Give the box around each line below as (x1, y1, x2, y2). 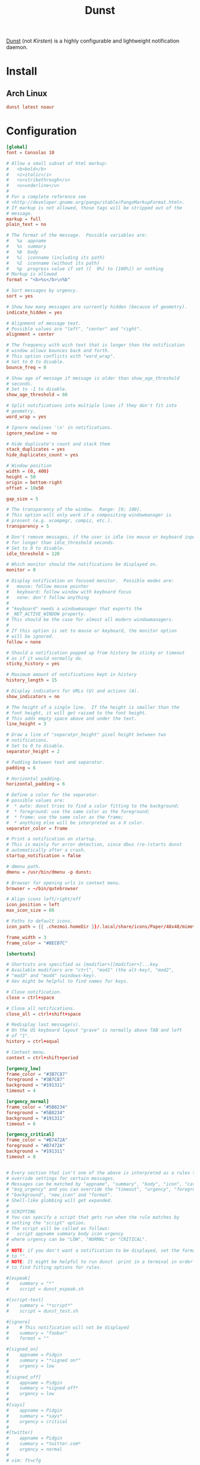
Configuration (6, 124, 77, 138)
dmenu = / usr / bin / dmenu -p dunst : (6, 869, 92, 875)
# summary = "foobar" (6, 1330, 68, 1336)
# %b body (6, 249, 39, 255)
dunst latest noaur (6, 104, 55, 111)
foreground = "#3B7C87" (6, 1076, 65, 1082)
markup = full (6, 216, 42, 222)
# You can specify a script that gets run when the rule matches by (6, 1214, 180, 1220)
